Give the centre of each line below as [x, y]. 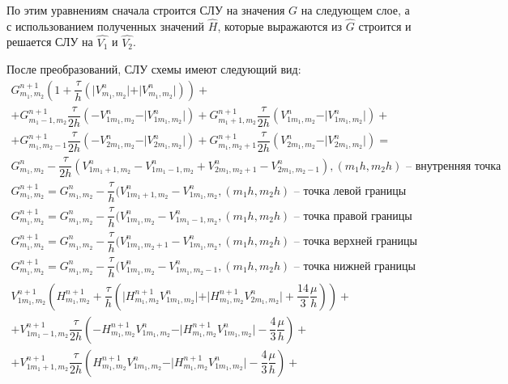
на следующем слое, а [355, 10]
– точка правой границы [353, 216]
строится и [385, 25]
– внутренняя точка [453, 166]
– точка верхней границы [355, 241]
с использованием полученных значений [106, 25]
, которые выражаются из [280, 25]
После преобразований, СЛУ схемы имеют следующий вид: [154, 69]
